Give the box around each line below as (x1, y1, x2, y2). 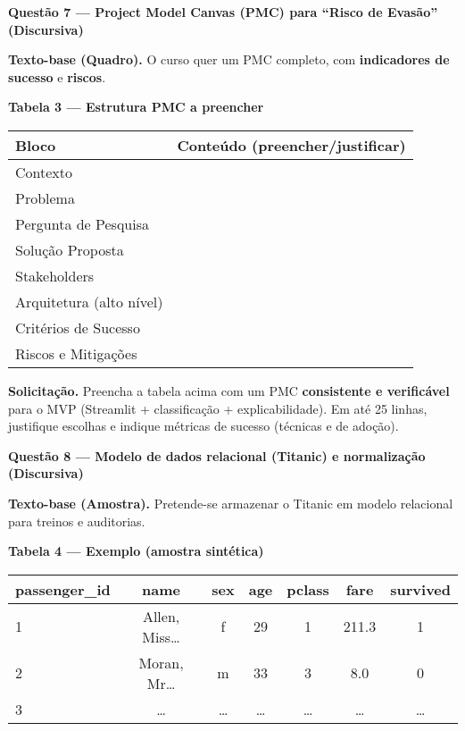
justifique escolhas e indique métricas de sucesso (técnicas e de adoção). (8, 416, 399, 435)
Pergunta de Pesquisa (15, 213, 150, 234)
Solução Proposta (15, 239, 124, 260)
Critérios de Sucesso (15, 316, 140, 338)
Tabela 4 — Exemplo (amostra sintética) (8, 542, 264, 560)
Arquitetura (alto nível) (15, 290, 163, 312)
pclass (286, 578, 329, 600)
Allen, (142, 605, 180, 626)
